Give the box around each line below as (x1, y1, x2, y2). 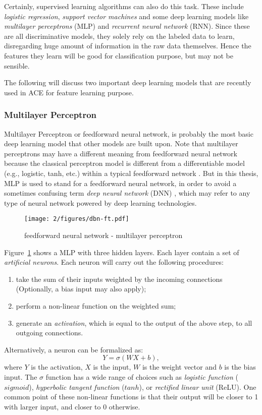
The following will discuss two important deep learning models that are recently (4, 77, 251, 88)
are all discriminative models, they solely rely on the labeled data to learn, (4, 30, 235, 41)
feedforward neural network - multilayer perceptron (24, 229, 183, 240)
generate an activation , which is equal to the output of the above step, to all (16, 317, 252, 328)
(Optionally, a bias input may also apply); (16, 283, 146, 294)
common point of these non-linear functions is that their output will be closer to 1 (4, 391, 258, 402)
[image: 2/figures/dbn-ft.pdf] (24, 215, 129, 223)
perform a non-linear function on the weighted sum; (16, 300, 176, 311)
